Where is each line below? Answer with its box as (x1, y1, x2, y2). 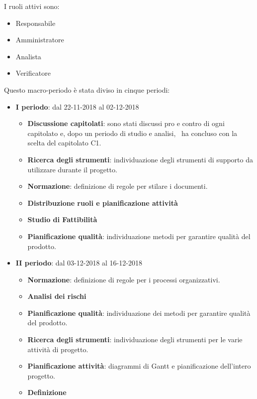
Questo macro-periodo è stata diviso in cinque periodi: (4, 84, 170, 95)
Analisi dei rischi (27, 291, 86, 301)
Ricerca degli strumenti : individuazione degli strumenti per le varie (27, 334, 243, 345)
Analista (15, 51, 41, 61)
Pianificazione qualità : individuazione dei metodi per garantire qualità (27, 307, 251, 318)
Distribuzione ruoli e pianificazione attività (27, 197, 178, 208)
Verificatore (15, 68, 51, 78)
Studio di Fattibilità (27, 214, 97, 225)
